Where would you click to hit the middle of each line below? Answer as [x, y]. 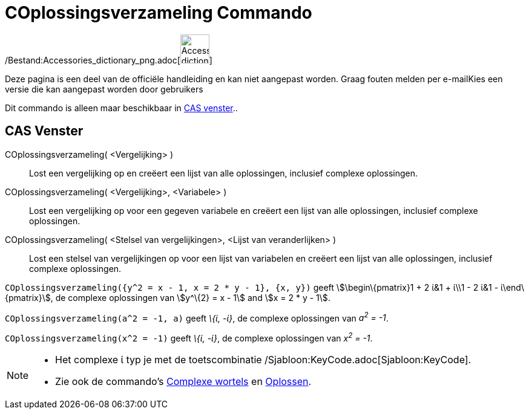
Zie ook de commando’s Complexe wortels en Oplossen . [183, 381]
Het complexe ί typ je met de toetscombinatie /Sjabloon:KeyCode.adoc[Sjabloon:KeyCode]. [263, 359]
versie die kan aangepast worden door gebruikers [104, 89]
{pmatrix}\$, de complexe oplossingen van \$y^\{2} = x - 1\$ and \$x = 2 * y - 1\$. [168, 297]
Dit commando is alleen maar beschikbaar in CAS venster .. [121, 108]
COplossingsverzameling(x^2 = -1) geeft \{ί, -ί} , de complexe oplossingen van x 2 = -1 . [189, 337]
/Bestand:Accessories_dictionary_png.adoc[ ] [109, 60]
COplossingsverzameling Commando [159, 13]
